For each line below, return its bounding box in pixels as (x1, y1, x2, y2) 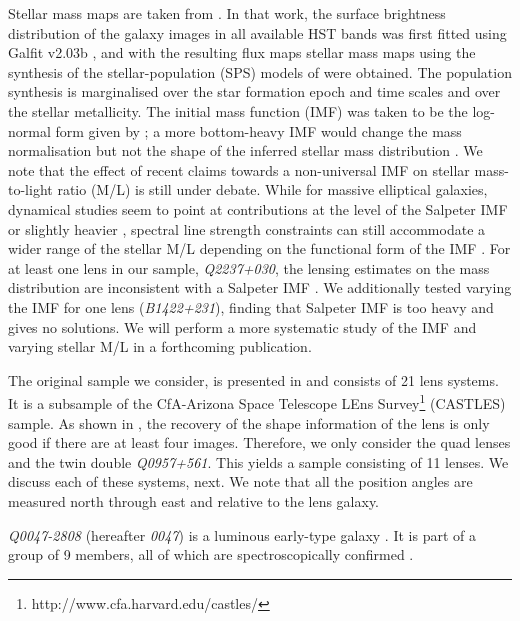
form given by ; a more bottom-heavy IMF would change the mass (55, 120, 462, 141)
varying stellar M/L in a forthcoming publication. (8, 336, 312, 357)
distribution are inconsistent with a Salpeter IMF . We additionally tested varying (8, 277, 512, 298)
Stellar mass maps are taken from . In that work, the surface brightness (8, 3, 446, 23)
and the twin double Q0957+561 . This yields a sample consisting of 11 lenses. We (8, 451, 509, 472)
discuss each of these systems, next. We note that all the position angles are (8, 471, 473, 492)
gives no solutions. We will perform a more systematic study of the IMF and (8, 316, 477, 337)
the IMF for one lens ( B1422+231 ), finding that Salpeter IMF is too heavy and (8, 296, 494, 317)
